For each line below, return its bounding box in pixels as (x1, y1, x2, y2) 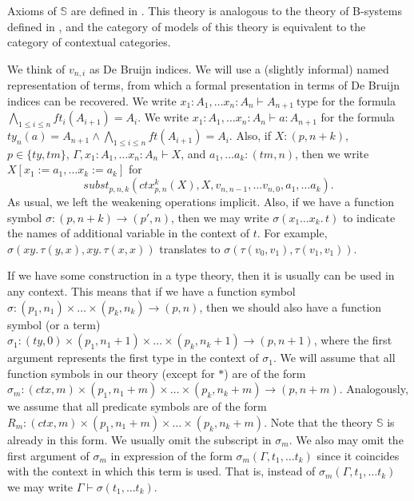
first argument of (7, 447, 90, 463)
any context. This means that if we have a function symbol (7, 283, 296, 300)
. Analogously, (339, 380, 408, 397)
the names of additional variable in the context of (7, 225, 250, 241)
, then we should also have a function (199, 298, 382, 315)
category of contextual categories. (7, 34, 171, 50)
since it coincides (316, 447, 400, 463)
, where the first (313, 332, 392, 348)
